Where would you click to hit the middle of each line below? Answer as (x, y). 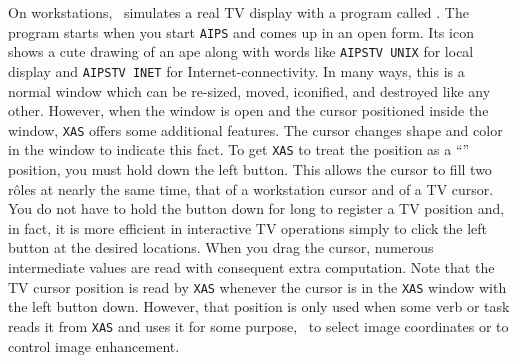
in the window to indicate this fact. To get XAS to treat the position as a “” (239, 149)
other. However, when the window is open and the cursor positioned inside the (248, 110)
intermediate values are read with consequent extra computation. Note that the (251, 267)
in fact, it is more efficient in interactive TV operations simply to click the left (248, 227)
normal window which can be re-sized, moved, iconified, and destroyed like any (249, 90)
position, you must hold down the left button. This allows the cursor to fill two (250, 169)
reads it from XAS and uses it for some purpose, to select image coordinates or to (258, 325)
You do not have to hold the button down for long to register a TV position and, (256, 208)
